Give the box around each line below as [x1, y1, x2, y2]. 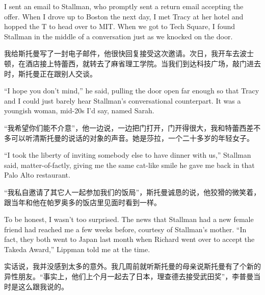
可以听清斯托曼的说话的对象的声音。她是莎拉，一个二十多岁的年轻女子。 [11, 132, 254, 143]
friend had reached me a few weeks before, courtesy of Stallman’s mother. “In [4, 224, 247, 234]
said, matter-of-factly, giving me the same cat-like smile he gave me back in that [4, 159, 255, 170]
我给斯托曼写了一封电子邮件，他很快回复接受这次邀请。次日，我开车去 [4, 48, 240, 59]
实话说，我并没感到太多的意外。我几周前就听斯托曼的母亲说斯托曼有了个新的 [4, 261, 261, 272]
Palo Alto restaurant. [4, 169, 70, 180]
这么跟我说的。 [18, 281, 68, 291]
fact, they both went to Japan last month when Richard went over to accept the [4, 234, 255, 244]
